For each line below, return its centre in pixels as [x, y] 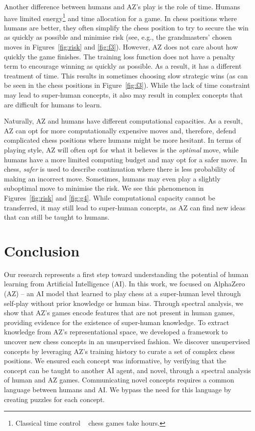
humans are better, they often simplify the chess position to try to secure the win [126, 27]
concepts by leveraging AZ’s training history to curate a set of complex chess [119, 351]
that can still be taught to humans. [57, 217]
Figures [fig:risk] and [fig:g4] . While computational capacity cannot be [110, 197]
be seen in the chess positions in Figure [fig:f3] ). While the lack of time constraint [127, 85]
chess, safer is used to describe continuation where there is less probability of [119, 169]
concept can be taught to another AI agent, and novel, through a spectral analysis [127, 370]
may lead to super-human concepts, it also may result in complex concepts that [123, 95]
